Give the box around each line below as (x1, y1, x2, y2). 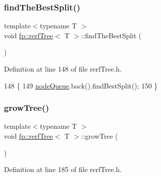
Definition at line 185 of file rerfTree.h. (4, 164, 122, 175)
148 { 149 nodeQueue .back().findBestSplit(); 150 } (4, 80, 158, 90)
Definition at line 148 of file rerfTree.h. (4, 64, 122, 74)
